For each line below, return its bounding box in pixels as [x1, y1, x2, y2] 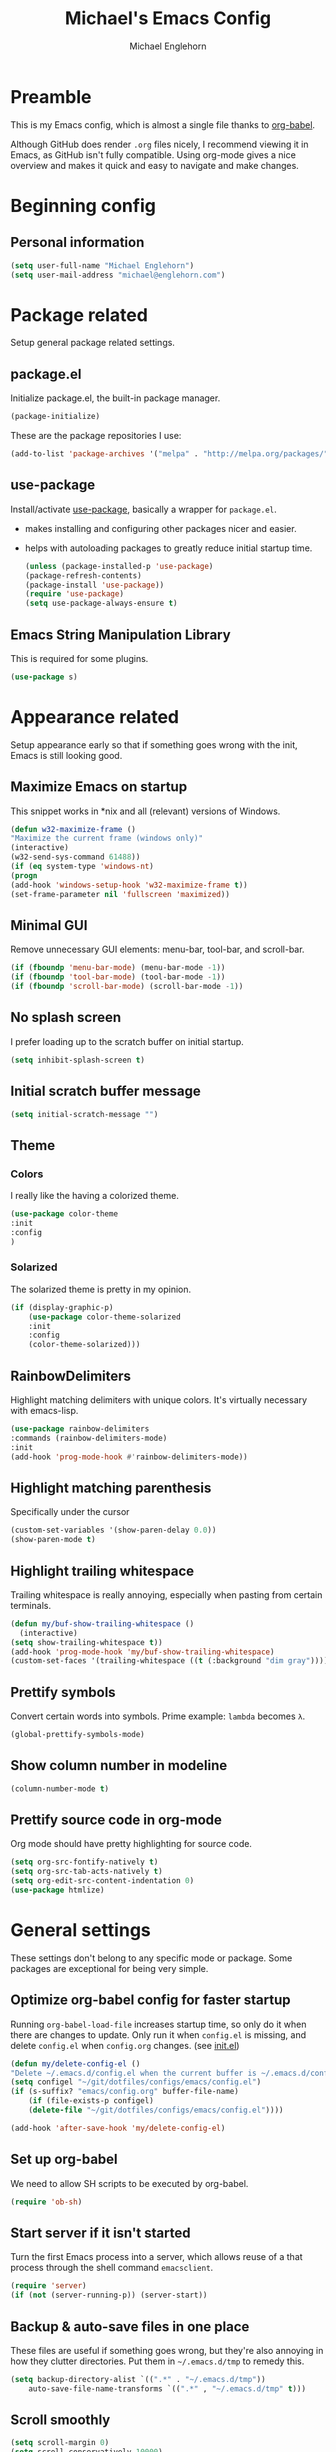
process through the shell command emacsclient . [10, 2262, 214, 2274]
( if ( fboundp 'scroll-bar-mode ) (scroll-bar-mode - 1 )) [10, 982, 244, 992]
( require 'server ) [10, 2281, 87, 2291]
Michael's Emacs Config [64, 7, 272, 30]
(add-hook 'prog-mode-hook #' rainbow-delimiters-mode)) [10, 1452, 248, 1462]
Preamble [10, 85, 92, 108]
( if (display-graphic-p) [10, 1302, 114, 1312]
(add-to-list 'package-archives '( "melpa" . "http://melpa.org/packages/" [10, 449, 329, 459]
